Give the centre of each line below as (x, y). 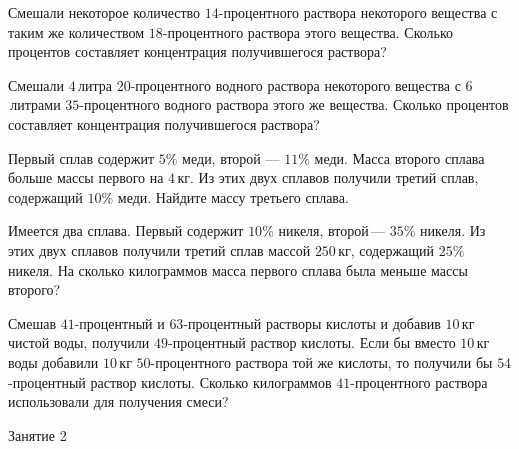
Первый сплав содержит (81, 157)
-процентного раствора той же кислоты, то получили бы (321, 361)
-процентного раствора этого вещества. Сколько (308, 31)
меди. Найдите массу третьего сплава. (233, 196)
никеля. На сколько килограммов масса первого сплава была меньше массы (238, 269)
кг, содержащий (386, 249)
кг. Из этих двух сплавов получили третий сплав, (328, 177)
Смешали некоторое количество (104, 12)
